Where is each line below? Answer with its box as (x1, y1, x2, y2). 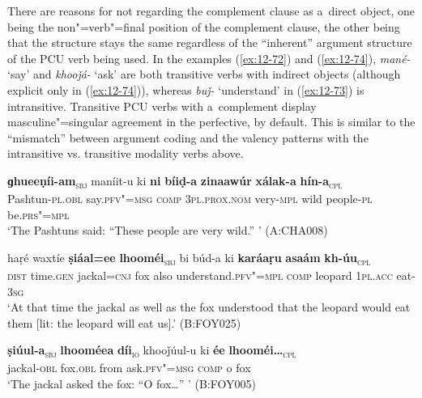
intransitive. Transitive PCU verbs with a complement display (7, 97, 317, 114)
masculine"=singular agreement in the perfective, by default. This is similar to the (7, 113, 416, 130)
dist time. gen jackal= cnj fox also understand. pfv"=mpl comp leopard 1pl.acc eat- (7, 266, 416, 283)
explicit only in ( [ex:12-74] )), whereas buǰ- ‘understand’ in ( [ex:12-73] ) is (7, 81, 364, 98)
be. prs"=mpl (7, 205, 70, 222)
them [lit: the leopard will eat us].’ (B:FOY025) (7, 314, 241, 331)
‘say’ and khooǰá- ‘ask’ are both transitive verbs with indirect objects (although (7, 66, 401, 83)
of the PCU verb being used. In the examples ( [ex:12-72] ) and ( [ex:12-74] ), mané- (7, 49, 411, 66)
